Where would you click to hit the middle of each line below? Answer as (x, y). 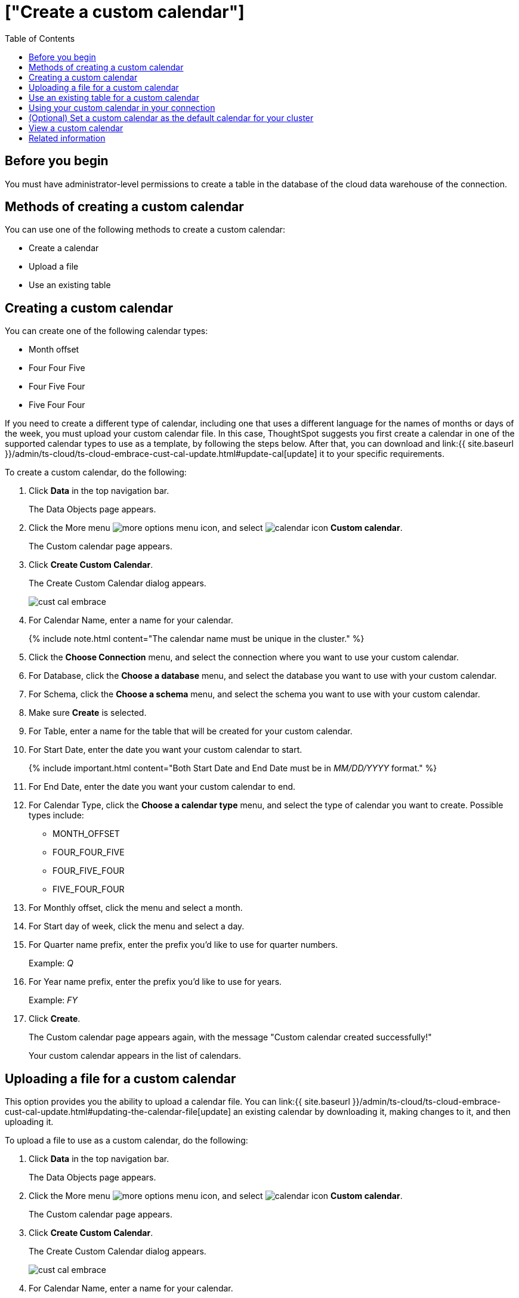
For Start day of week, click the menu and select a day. (137, 926)
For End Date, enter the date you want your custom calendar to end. (162, 787)
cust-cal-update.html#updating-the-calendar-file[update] (118, 1112)
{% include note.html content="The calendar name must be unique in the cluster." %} (197, 639)
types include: (56, 815)
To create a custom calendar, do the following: (96, 472)
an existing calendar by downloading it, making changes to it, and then (372, 1112)
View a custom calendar (76, 128)
